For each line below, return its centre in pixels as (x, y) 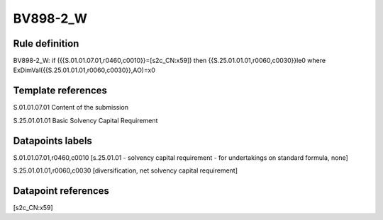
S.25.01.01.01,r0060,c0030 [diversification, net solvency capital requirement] (125, 170)
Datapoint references (61, 191)
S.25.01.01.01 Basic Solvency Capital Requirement (85, 120)
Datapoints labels (52, 140)
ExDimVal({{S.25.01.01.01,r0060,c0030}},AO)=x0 (84, 70)
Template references (60, 91)
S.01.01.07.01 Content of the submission (71, 108)
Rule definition (46, 44)
